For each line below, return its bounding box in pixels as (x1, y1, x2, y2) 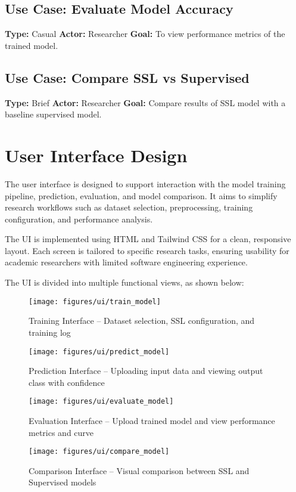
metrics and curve (29, 426, 94, 438)
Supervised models (29, 476, 96, 488)
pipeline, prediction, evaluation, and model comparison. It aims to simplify (5, 189, 278, 202)
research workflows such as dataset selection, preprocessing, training (5, 201, 253, 213)
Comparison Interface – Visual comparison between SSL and (29, 464, 250, 476)
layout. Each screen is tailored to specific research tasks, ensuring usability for (5, 244, 289, 256)
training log (29, 326, 71, 338)
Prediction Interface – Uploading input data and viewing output (29, 364, 263, 377)
